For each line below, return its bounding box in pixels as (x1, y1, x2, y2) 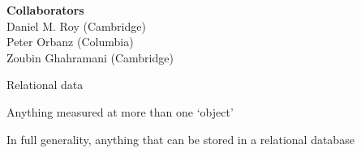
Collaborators (6, 2, 84, 18)
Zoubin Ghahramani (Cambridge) (6, 49, 174, 66)
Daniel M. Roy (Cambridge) (6, 17, 146, 34)
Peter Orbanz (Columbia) (6, 33, 134, 50)
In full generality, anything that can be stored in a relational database (6, 130, 355, 147)
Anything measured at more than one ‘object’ (6, 103, 234, 120)
